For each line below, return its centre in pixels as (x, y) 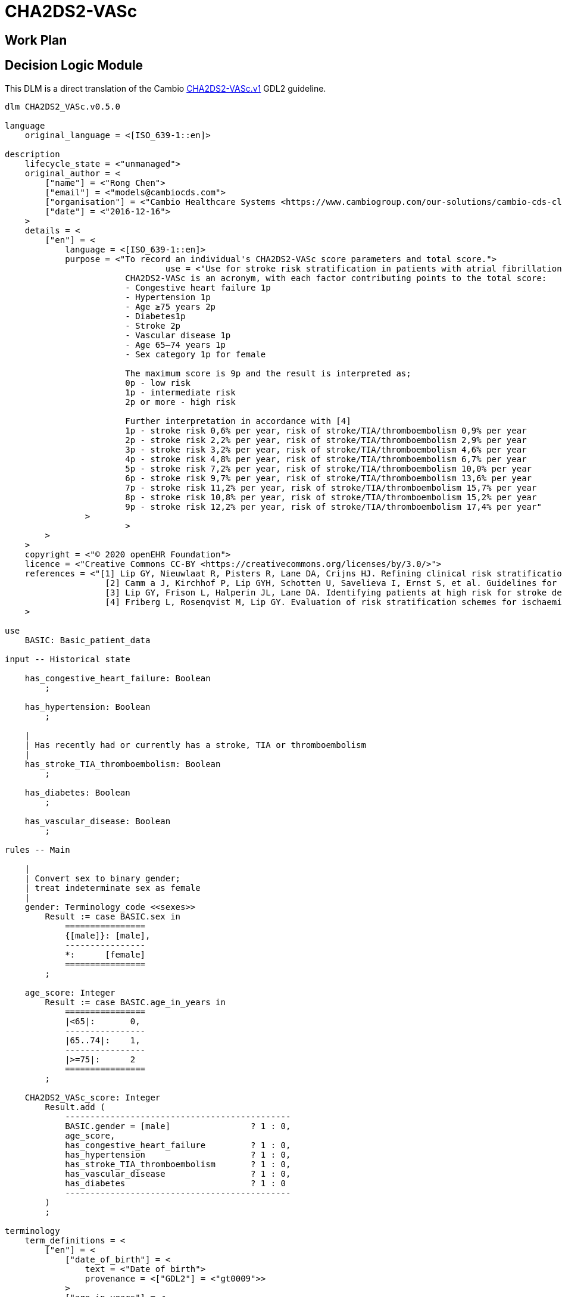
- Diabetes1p (155, 316)
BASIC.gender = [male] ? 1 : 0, (178, 1126)
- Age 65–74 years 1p (175, 344)
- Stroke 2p (153, 325)
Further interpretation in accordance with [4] (238, 421)
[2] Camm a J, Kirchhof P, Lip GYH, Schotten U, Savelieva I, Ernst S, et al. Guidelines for (331, 583)
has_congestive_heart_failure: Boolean (118, 678)
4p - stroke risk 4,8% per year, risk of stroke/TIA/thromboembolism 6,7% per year (326, 459)
